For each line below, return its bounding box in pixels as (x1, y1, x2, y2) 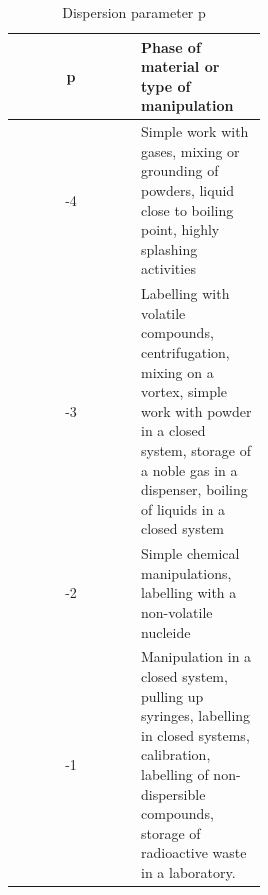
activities (141, 258, 196, 279)
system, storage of (141, 439, 251, 460)
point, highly (141, 219, 220, 240)
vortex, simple (141, 381, 228, 402)
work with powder (141, 400, 252, 421)
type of (141, 75, 191, 96)
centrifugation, (141, 342, 230, 362)
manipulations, (141, 562, 232, 583)
